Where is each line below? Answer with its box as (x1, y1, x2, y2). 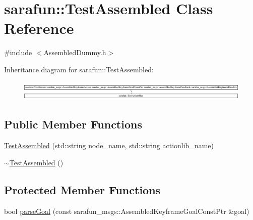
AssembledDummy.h (43, 47, 106, 58)
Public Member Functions (4, 116, 142, 132)
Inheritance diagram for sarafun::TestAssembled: (4, 64, 154, 74)
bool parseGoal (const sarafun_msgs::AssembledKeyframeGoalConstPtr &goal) (4, 205, 249, 216)
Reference (4, 18, 74, 38)
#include (4, 47, 32, 58)
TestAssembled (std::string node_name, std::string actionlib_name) (4, 140, 214, 151)
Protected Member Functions (4, 182, 161, 197)
